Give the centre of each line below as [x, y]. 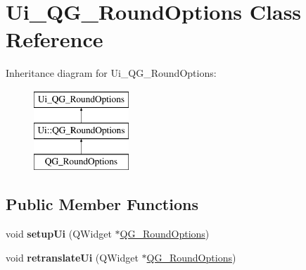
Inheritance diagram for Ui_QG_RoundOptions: [111, 73]
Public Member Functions [102, 204]
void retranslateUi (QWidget [72, 257]
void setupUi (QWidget [59, 234]
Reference [55, 39]
